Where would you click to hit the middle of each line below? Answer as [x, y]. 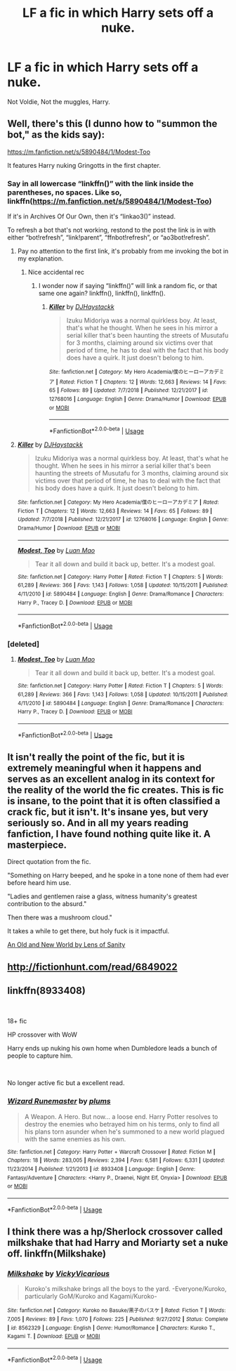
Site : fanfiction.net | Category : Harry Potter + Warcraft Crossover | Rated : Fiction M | [111, 1152]
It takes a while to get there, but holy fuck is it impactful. [88, 931]
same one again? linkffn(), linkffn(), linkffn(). [102, 294]
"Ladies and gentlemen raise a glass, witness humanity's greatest [103, 896]
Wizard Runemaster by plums [59, 1101]
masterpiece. [37, 845]
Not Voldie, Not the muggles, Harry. [59, 101]
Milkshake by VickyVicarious [59, 1274]
